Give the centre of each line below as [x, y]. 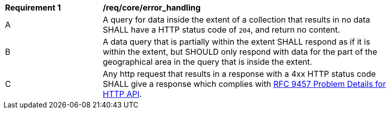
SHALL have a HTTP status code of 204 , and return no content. [221, 30]
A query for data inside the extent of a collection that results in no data [237, 20]
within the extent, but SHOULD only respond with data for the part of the [240, 52]
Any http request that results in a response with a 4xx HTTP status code [239, 74]
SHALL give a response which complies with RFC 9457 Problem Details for [244, 84]
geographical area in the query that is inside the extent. [208, 62]
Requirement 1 [33, 8]
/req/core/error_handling [152, 8]
